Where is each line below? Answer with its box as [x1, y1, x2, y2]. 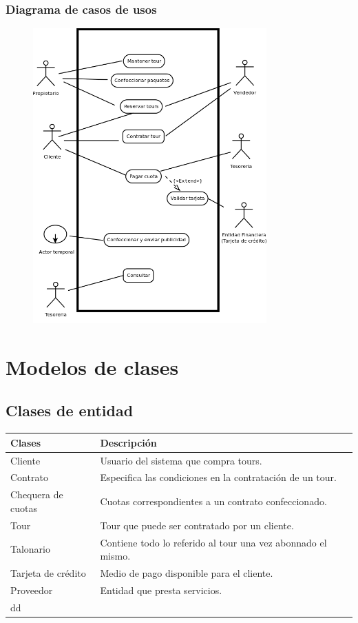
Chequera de [10, 487, 63, 502]
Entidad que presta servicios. [100, 582, 222, 597]
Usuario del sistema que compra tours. [100, 453, 262, 467]
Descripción [100, 435, 157, 449]
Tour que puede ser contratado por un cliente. [100, 518, 294, 532]
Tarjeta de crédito [10, 566, 86, 580]
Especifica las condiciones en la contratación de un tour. [100, 470, 337, 484]
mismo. [100, 549, 131, 563]
